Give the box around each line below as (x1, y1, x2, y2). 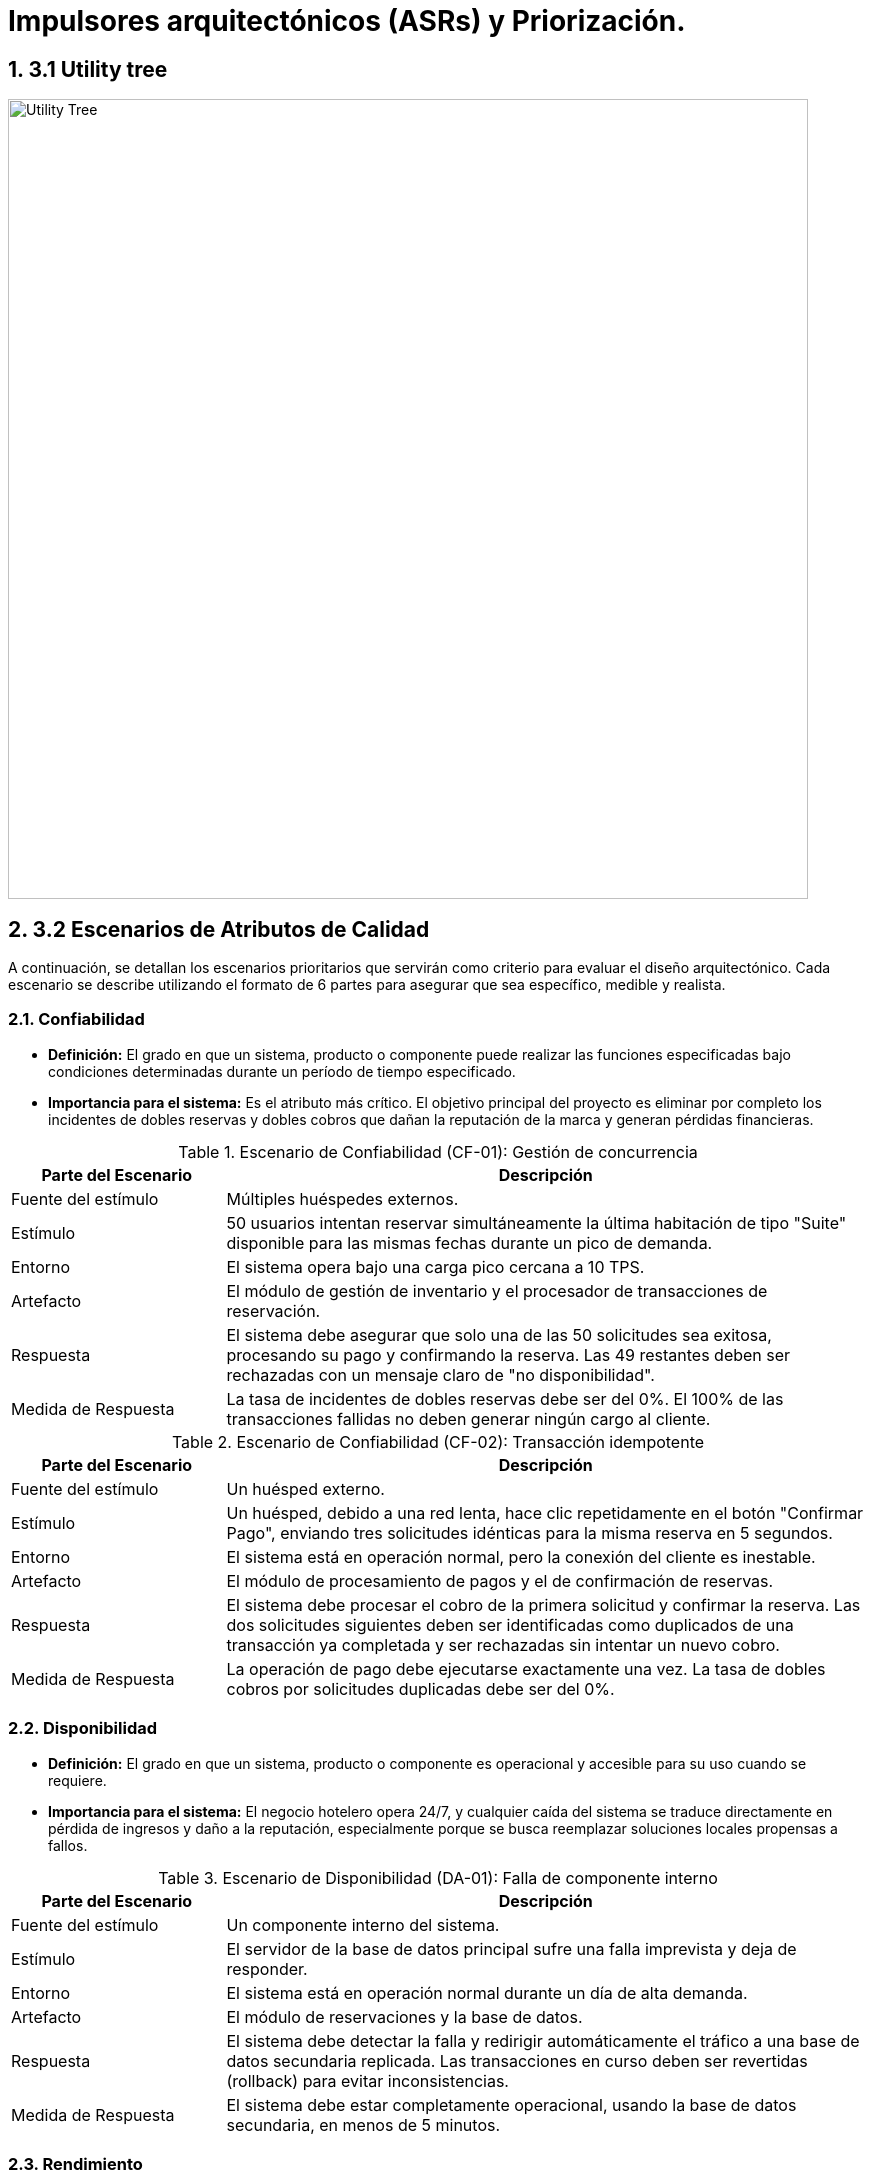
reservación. (226, 1300, 321, 1321)
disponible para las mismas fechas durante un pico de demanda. (226, 1232, 713, 1253)
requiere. (48, 1771, 107, 1789)
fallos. (48, 1836, 88, 1854)
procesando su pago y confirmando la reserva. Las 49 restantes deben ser (226, 1344, 791, 1365)
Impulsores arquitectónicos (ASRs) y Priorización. (8, 4, 686, 38)
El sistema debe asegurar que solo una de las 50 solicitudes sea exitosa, (226, 1324, 772, 1345)
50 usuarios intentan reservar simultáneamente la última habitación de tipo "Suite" (226, 1212, 847, 1233)
